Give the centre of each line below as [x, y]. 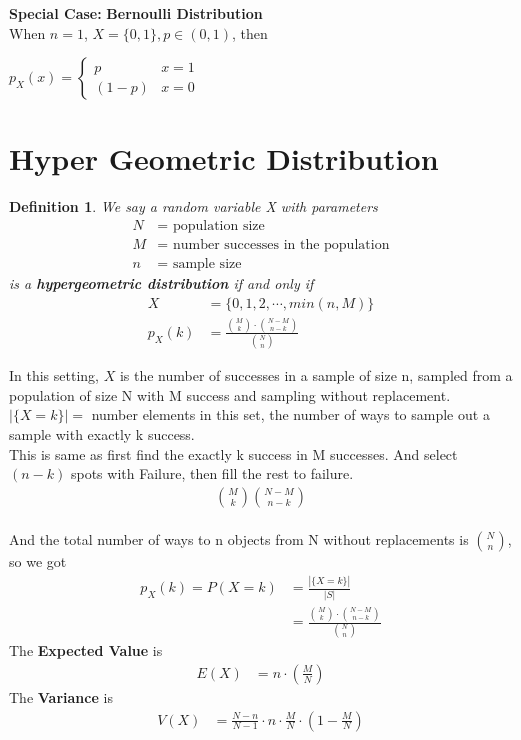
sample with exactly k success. [102, 434]
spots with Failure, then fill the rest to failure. [212, 473]
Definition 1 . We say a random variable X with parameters [193, 206]
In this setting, [54, 375]
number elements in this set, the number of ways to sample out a [290, 414]
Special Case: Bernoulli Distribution [136, 13]
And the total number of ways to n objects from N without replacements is [239, 539]
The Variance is [61, 697]
